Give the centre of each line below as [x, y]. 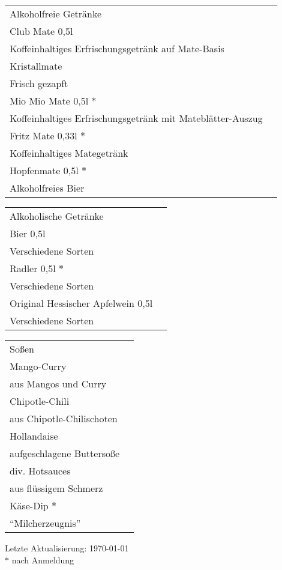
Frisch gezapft [39, 83]
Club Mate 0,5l [41, 31]
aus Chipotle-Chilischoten [64, 418]
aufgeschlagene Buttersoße [65, 453]
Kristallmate [36, 66]
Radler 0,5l [33, 268]
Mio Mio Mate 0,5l [49, 101]
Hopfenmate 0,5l [44, 170]
